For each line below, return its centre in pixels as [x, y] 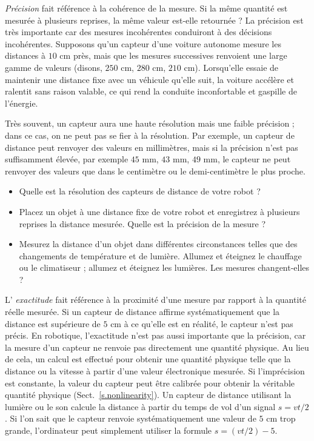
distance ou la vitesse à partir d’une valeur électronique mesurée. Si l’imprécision [155, 371]
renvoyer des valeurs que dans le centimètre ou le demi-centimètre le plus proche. [155, 171]
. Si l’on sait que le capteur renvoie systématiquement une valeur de [131, 418]
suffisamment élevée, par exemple [67, 159]
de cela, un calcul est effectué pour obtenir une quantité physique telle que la [148, 359]
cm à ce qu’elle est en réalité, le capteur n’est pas [202, 323]
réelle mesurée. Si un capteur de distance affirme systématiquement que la [142, 312]
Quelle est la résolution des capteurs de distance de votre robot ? [140, 191]
